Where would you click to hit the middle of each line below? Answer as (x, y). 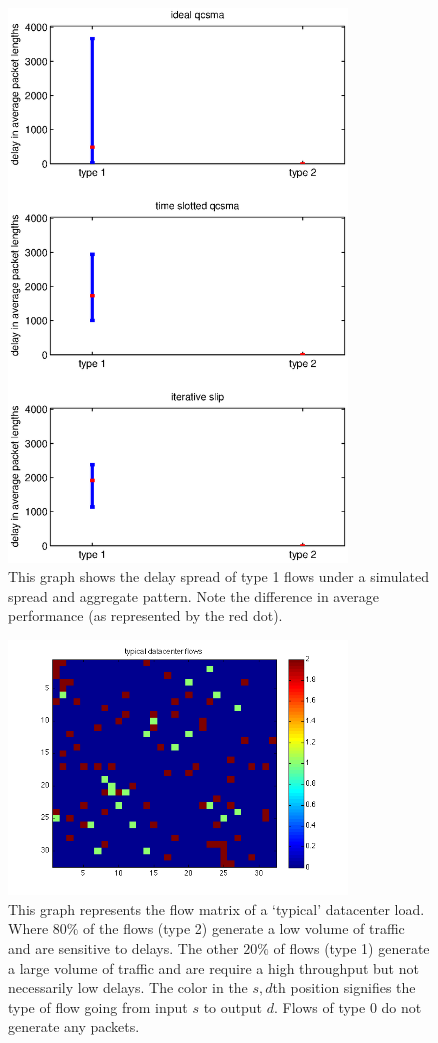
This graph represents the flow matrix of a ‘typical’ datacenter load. (216, 908)
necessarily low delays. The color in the (128, 987)
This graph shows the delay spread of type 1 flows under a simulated (218, 576)
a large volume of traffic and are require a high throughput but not (213, 967)
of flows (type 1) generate (351, 947)
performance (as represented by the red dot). (145, 615)
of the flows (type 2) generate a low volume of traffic (244, 928)
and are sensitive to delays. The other (123, 947)
